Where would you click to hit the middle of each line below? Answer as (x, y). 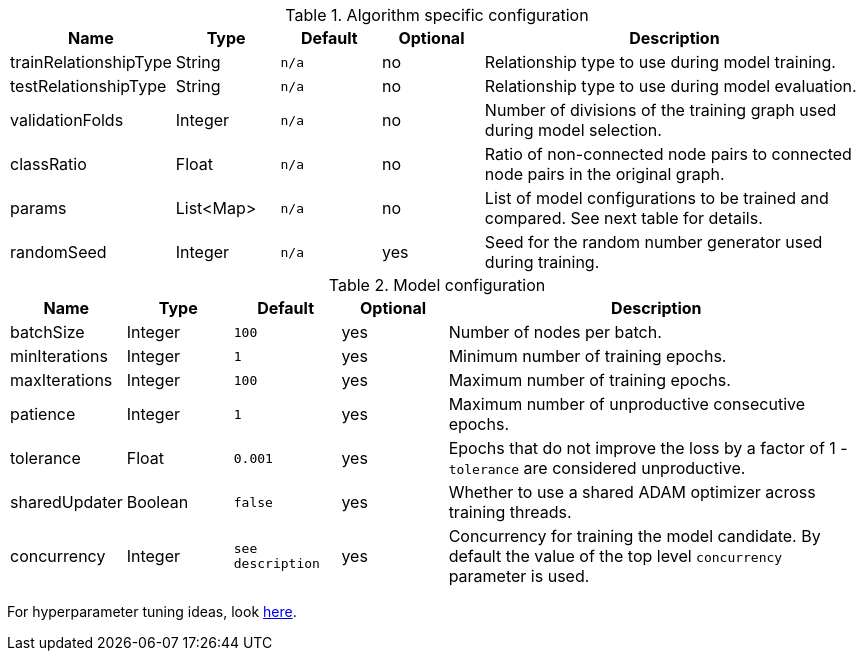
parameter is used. (519, 576)
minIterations (59, 356)
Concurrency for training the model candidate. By (634, 536)
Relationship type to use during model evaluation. (670, 86)
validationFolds (67, 120)
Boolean (157, 502)
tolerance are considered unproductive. (597, 468)
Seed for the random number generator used (653, 242)
